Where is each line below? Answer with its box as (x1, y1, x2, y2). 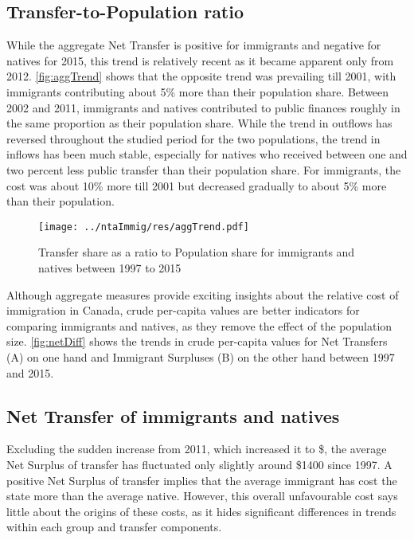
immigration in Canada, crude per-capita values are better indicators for (6, 302, 360, 319)
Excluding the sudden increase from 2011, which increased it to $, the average (6, 440, 387, 457)
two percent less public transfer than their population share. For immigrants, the (6, 161, 401, 178)
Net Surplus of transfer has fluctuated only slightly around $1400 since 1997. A (6, 456, 393, 472)
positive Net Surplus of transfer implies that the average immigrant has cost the (6, 472, 397, 488)
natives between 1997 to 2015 (38, 259, 182, 276)
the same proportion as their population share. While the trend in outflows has (6, 115, 393, 131)
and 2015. (6, 364, 54, 381)
